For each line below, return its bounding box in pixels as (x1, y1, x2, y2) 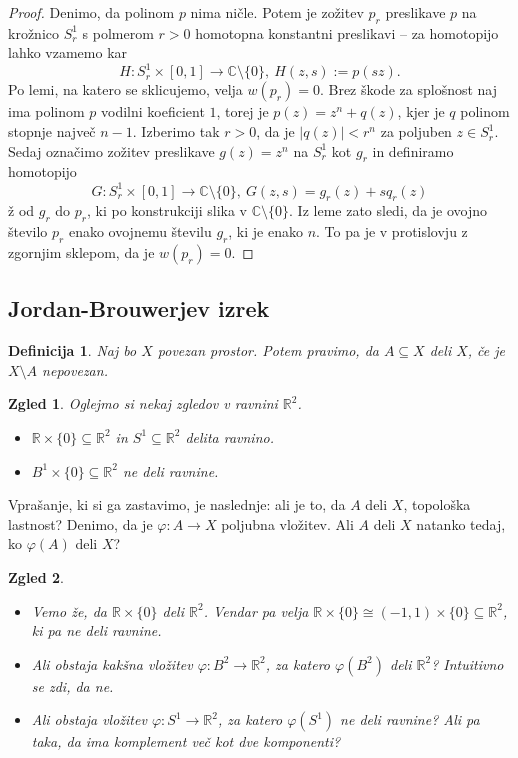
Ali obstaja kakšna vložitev (31, 653, 193, 674)
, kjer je (397, 101, 445, 122)
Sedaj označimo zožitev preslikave (8, 140, 215, 161)
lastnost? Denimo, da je (8, 513, 153, 534)
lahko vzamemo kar (8, 42, 128, 63)
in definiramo (372, 140, 454, 161)
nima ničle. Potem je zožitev (190, 2, 364, 22)
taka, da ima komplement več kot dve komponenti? (31, 731, 341, 752)
